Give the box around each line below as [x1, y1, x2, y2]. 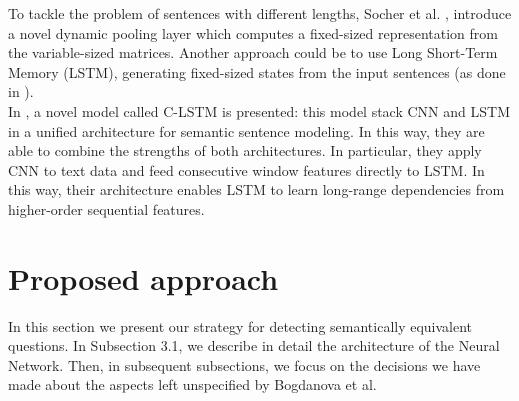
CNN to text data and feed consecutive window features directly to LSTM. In [8, 159, 485, 180]
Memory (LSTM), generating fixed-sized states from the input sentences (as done [8, 61, 506, 82]
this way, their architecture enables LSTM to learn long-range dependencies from [8, 179, 505, 200]
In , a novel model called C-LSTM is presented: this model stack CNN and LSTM [8, 100, 510, 121]
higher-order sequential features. [8, 198, 205, 219]
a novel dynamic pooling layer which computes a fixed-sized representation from [8, 22, 498, 43]
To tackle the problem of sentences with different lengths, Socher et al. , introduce [8, 3, 512, 23]
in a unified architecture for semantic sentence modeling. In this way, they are [8, 120, 485, 141]
